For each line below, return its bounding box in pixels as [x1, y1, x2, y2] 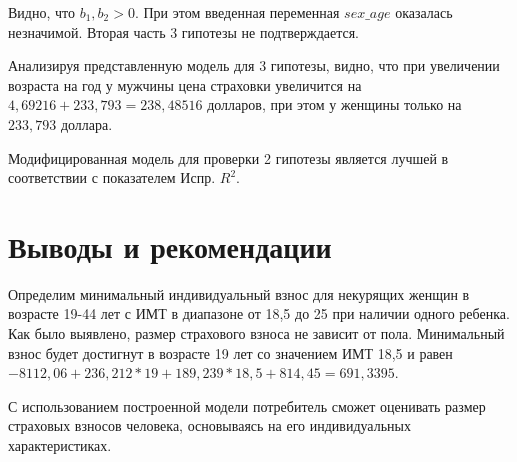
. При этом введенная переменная [134, 2, 340, 22]
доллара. [60, 113, 113, 134]
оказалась [395, 2, 453, 22]
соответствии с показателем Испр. [8, 167, 216, 188]
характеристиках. [8, 435, 112, 456]
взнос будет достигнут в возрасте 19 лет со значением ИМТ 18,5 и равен [8, 342, 453, 363]
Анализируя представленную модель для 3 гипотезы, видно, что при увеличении [8, 55, 500, 76]
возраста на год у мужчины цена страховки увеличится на [8, 74, 362, 95]
